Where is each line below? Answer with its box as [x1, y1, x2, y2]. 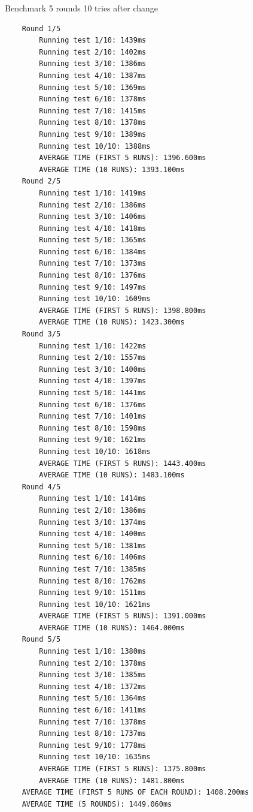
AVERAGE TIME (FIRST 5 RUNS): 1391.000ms [39, 612, 206, 621]
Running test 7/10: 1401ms [39, 412, 147, 421]
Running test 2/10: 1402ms [39, 47, 147, 56]
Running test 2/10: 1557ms [39, 353, 147, 362]
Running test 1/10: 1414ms [39, 494, 147, 503]
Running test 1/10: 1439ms [39, 36, 147, 45]
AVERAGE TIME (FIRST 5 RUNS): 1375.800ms [39, 765, 206, 773]
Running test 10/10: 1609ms [39, 294, 151, 303]
